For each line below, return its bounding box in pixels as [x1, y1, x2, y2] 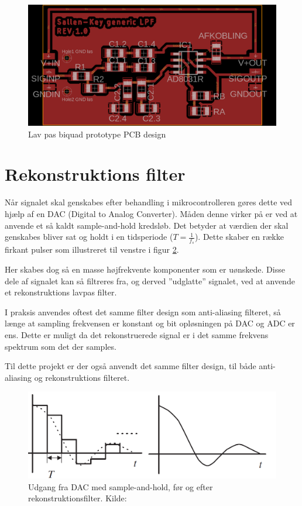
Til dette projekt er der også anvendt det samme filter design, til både [5, 360, 256, 372]
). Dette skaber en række [194, 230, 284, 243]
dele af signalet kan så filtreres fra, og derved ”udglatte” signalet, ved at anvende [5, 274, 295, 287]
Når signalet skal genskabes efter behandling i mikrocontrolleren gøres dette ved [5, 196, 293, 208]
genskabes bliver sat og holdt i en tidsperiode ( [5, 230, 173, 243]
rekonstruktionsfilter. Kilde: [28, 492, 127, 504]
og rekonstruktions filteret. [34, 371, 130, 383]
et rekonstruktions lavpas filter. [5, 286, 117, 298]
